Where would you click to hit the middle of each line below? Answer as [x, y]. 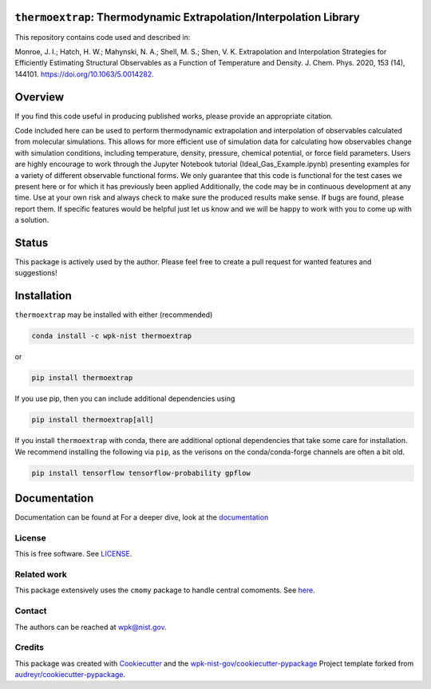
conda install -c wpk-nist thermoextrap [111, 336]
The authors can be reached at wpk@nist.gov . [91, 627]
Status [32, 242]
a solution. [32, 220]
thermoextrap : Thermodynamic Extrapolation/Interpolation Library [188, 17]
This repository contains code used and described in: [103, 37]
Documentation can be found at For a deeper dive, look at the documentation [142, 517]
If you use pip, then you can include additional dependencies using [125, 398]
